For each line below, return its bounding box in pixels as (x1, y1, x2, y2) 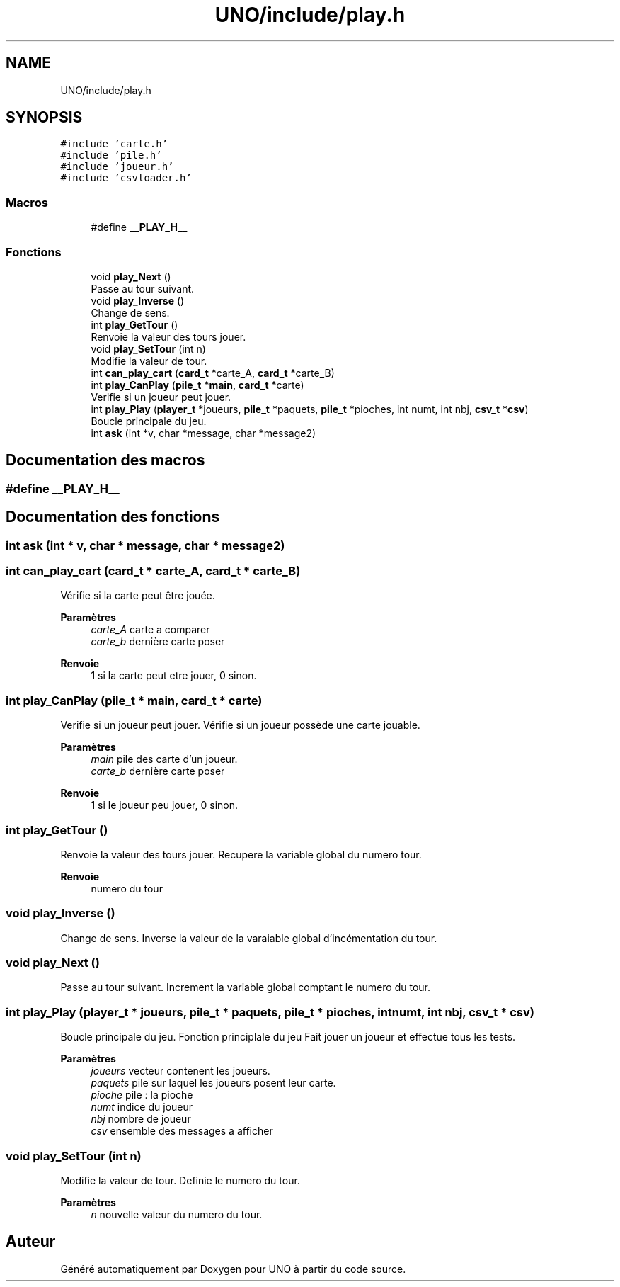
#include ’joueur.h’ (60, 161, 174, 173)
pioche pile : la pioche (91, 1089, 193, 1101)
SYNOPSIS (6, 108, 83, 127)
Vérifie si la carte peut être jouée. (60, 589, 215, 602)
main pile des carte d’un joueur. (91, 753, 238, 766)
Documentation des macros (6, 451, 205, 470)
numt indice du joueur (91, 1101, 193, 1113)
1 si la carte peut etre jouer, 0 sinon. (91, 669, 257, 682)
